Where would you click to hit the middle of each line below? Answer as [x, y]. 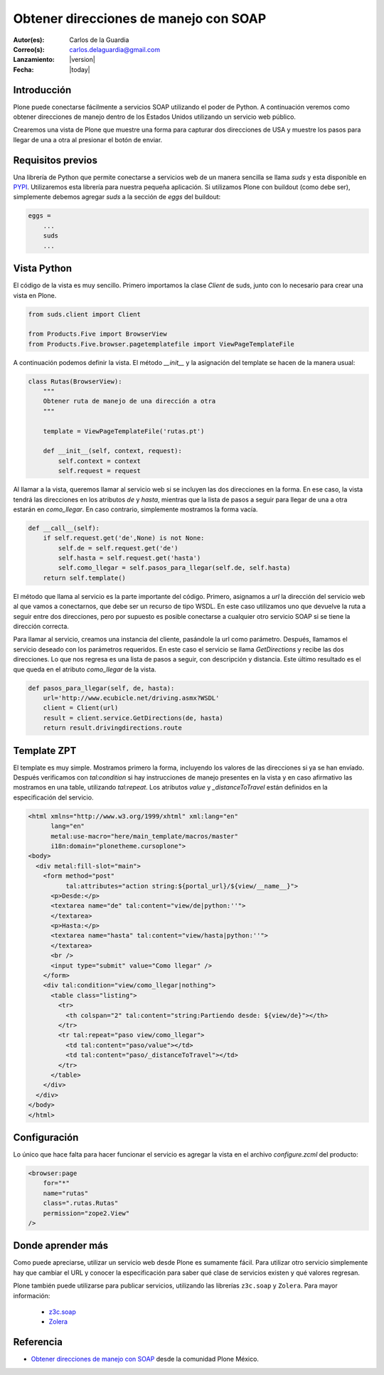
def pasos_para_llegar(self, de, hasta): [101, 688]
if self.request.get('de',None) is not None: [124, 538]
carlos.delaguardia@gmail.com [114, 49]
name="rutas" [66, 1193]
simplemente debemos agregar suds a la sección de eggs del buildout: [117, 197]
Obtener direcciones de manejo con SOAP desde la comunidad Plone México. [145, 1359]
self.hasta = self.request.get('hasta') [129, 558]
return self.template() [84, 578]
